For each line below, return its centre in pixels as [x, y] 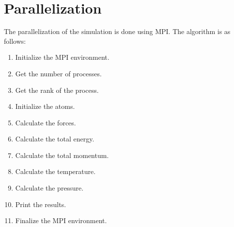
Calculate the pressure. [49, 188]
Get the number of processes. [58, 73]
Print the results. [41, 204]
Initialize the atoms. [45, 106]
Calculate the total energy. [55, 139]
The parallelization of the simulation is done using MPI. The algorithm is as [117, 31]
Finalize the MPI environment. [61, 220]
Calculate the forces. [46, 122]
